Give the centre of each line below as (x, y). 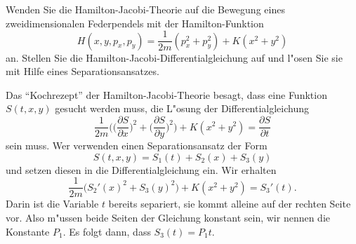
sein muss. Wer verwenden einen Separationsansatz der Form (137, 145)
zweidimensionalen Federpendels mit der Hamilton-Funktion (135, 23)
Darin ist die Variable (52, 204)
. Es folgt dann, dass (107, 231)
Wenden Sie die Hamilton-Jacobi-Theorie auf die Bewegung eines (145, 9)
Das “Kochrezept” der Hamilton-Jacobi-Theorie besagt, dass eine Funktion (166, 94)
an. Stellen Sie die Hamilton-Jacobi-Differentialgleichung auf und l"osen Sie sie (174, 57)
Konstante (28, 231)
